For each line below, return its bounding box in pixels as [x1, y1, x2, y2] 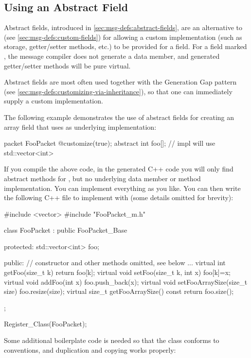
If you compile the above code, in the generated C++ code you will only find [4, 164, 233, 174]
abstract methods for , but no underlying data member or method [4, 173, 201, 183]
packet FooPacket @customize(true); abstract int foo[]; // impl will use [4, 138, 215, 148]
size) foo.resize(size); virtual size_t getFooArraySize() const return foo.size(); [4, 286, 234, 296]
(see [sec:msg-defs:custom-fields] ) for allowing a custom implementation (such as [4, 32, 242, 42]
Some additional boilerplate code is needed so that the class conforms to [4, 335, 219, 345]
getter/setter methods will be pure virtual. [4, 60, 131, 70]
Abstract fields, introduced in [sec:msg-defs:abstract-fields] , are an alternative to [4, 22, 242, 33]
